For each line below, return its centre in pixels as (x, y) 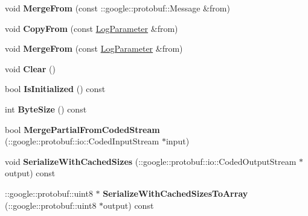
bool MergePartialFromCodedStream (82, 129)
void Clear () (30, 68)
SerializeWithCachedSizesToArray (175, 193)
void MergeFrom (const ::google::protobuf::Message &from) (117, 8)
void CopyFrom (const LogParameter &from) (91, 28)
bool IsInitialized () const (55, 89)
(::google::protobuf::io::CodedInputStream (82, 141)
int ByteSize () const (46, 109)
